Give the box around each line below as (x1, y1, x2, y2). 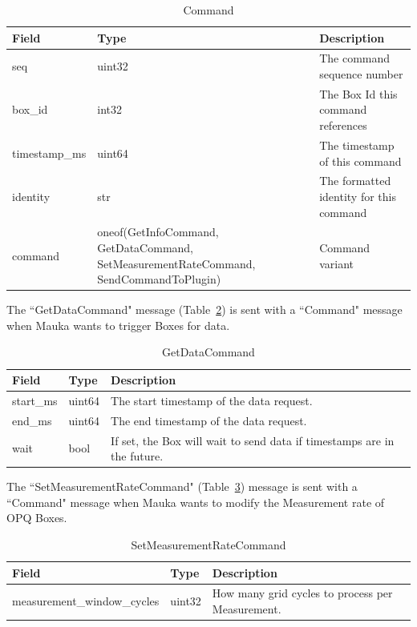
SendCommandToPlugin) (97, 271, 221, 287)
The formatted (319, 172, 391, 189)
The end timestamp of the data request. (111, 412, 307, 428)
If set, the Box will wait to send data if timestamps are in (111, 432, 395, 448)
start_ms (12, 392, 58, 408)
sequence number (319, 66, 403, 82)
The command (319, 50, 391, 66)
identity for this (319, 187, 396, 204)
